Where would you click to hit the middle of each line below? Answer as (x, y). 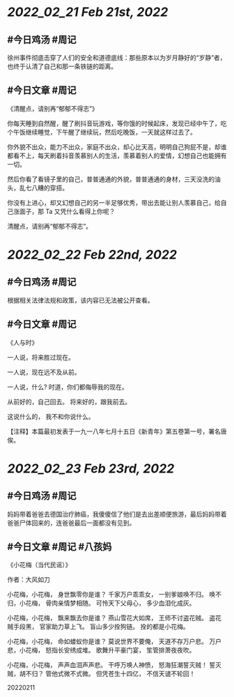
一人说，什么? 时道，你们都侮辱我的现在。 (68, 387)
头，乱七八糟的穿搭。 (38, 187)
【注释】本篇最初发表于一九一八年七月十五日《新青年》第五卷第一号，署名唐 (117, 431)
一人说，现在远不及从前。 (44, 372)
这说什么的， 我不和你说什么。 (51, 416)
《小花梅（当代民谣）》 (39, 565)
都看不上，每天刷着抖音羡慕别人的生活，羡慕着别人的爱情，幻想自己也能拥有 (117, 155)
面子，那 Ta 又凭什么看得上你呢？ (67, 211)
